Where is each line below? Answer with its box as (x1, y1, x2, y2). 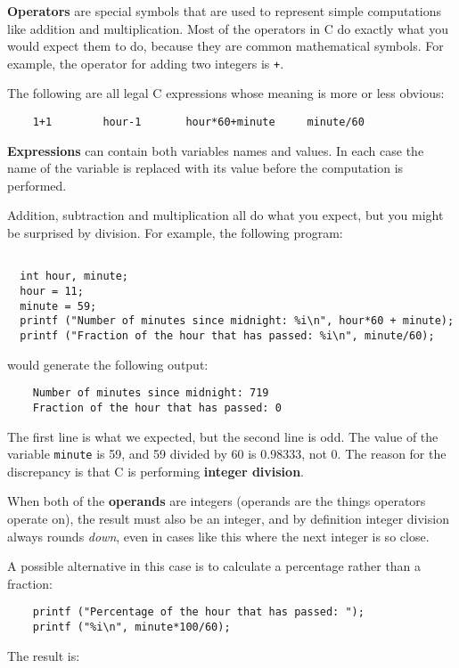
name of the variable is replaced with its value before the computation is (7, 159, 404, 177)
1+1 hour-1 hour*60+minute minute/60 (32, 116, 365, 129)
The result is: (7, 646, 80, 664)
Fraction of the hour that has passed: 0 (32, 401, 282, 414)
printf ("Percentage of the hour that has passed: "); (32, 606, 365, 619)
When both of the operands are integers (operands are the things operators (7, 492, 426, 510)
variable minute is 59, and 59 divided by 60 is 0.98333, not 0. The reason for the (7, 444, 447, 463)
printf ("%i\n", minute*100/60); (32, 620, 231, 633)
